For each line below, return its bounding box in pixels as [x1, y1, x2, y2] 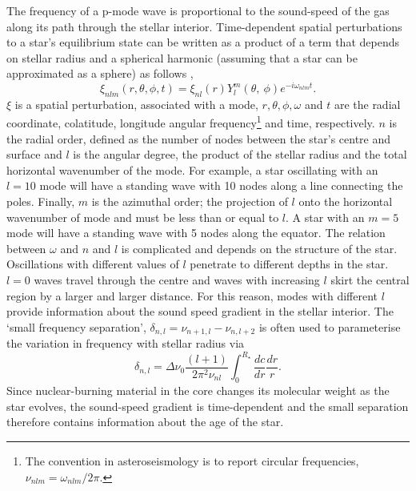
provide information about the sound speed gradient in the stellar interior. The [6, 303, 394, 320]
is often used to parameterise [258, 318, 401, 335]
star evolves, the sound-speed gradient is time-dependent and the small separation [6, 397, 409, 414]
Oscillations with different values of [6, 256, 179, 272]
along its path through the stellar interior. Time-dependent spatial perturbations [6, 18, 402, 34]
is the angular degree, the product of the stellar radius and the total [73, 146, 407, 163]
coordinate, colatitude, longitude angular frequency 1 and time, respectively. [6, 112, 375, 131]
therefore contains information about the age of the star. [6, 413, 284, 430]
